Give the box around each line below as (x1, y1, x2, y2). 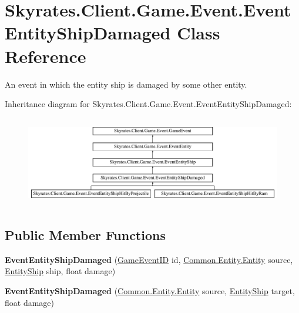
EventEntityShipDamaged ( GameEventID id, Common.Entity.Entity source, (5, 253, 293, 265)
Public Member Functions (5, 225, 166, 244)
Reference (5, 44, 86, 68)
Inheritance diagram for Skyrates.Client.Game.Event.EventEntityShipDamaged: (5, 98, 292, 110)
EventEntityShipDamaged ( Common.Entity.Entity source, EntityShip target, (5, 284, 295, 297)
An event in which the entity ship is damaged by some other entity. (5, 78, 247, 90)
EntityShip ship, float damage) (5, 265, 116, 277)
